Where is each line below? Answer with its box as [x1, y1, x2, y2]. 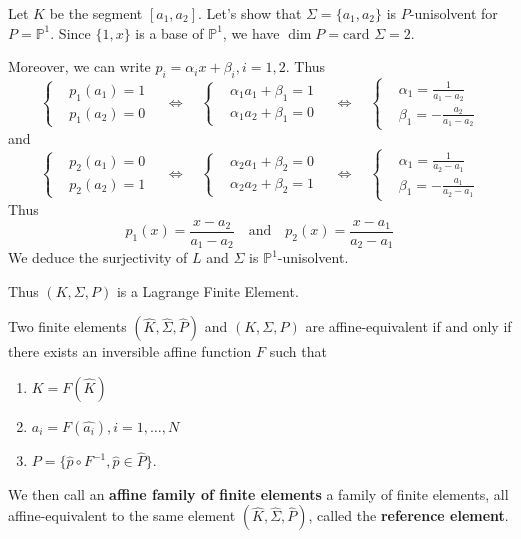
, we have [222, 22, 280, 43]
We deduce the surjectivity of [8, 247, 188, 268]
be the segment [49, 3, 143, 23]
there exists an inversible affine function [8, 341, 252, 362]
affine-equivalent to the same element [8, 505, 236, 526]
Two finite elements [8, 316, 127, 337]
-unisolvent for [409, 3, 498, 23]
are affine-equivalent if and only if [305, 316, 512, 337]
